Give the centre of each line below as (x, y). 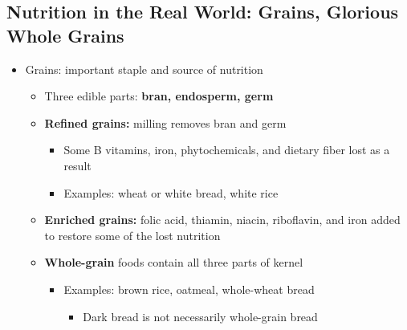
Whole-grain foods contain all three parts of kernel (174, 262)
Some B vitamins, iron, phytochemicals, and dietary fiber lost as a (227, 150)
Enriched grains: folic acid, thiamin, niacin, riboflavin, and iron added (222, 220)
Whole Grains (65, 35)
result (77, 165)
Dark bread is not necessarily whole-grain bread (200, 316)
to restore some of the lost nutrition (132, 235)
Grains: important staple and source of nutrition (144, 69)
